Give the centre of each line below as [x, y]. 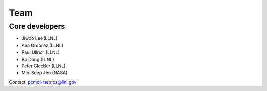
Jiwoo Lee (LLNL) [40, 38]
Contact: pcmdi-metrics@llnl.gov [43, 82]
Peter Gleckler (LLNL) [44, 66]
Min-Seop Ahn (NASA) [44, 73]
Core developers [37, 26]
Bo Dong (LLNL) [38, 59]
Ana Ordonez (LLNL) [43, 45]
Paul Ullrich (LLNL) [41, 52]
